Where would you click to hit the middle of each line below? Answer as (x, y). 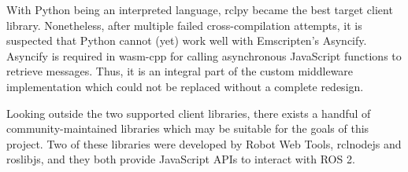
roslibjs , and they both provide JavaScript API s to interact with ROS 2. (181, 159)
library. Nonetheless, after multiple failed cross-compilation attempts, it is (184, 25)
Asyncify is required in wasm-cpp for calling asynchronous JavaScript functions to (204, 55)
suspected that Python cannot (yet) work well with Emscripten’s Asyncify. (187, 40)
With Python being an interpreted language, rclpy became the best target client (200, 9)
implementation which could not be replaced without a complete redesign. (185, 86)
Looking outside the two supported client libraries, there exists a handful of (189, 113)
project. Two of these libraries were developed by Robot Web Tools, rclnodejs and (204, 143)
